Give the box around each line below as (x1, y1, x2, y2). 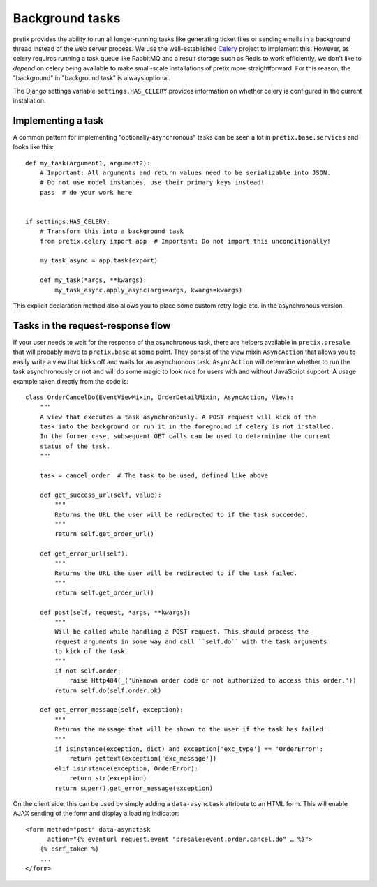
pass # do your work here (39, 188, 133, 196)
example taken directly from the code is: (13, 377, 129, 385)
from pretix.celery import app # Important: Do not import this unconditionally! (39, 237, 331, 245)
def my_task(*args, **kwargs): (39, 276, 147, 284)
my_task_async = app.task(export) (39, 257, 158, 264)
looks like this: (13, 143, 54, 151)
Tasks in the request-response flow (13, 320, 171, 331)
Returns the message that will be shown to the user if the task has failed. (54, 726, 327, 733)
